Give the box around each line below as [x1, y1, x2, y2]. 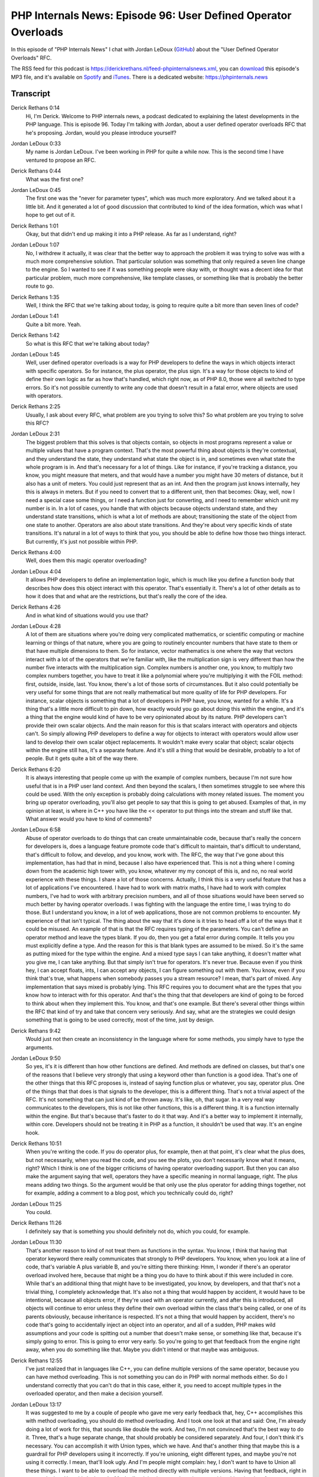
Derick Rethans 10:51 [11, 1140, 62, 1147]
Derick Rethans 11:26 [11, 1219, 62, 1227]
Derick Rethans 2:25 [11, 403, 61, 410]
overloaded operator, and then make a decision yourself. [25, 1390, 164, 1397]
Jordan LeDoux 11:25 [11, 1200, 62, 1208]
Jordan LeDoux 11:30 [11, 1238, 62, 1246]
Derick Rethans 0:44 [11, 167, 61, 174]
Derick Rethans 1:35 [11, 293, 60, 301]
